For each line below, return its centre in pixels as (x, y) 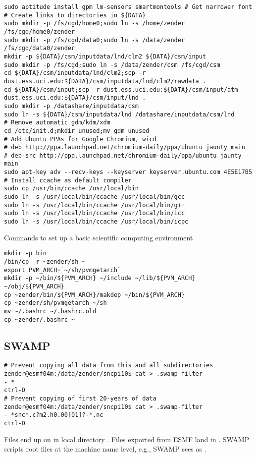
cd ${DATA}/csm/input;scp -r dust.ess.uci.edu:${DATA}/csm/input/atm (121, 89)
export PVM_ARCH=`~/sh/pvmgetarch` (63, 270)
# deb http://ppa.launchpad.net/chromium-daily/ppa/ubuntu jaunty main (125, 147)
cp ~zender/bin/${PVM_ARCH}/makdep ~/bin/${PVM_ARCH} (95, 295)
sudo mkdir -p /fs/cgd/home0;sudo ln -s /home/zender (95, 24)
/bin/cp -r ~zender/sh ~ (45, 261)
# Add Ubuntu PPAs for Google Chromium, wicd (80, 139)
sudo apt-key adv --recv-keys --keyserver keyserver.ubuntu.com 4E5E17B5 (128, 172)
